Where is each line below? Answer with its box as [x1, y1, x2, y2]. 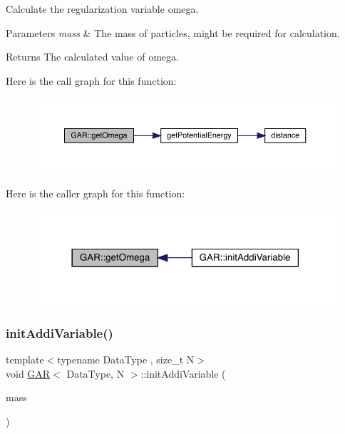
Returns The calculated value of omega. [6, 49, 179, 64]
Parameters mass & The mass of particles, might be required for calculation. [6, 25, 340, 40]
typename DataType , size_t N [57, 352, 195, 367]
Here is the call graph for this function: [6, 73, 177, 88]
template [6, 352, 44, 367]
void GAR [6, 366, 51, 381]
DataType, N [66, 366, 125, 381]
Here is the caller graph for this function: [6, 186, 185, 201]
